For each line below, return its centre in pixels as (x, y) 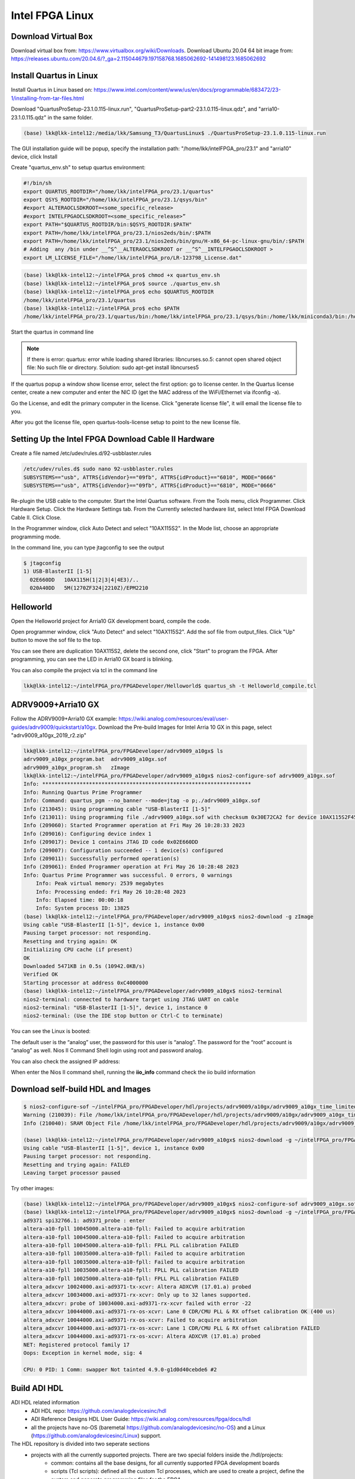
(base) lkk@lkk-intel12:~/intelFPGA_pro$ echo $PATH (101, 308)
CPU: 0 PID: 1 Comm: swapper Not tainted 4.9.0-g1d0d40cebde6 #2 (120, 1369)
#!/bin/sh (38, 183)
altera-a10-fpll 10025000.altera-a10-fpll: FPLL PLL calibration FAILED (131, 1278)
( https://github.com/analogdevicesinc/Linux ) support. (96, 1435)
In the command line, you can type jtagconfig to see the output (88, 548)
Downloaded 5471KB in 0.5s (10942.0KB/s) (84, 966)
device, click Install (34, 156)
